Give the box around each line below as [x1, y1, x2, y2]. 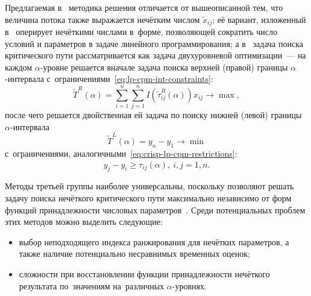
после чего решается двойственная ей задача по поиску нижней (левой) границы [5, 109, 302, 121]
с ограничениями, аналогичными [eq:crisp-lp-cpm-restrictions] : [5, 146, 237, 159]
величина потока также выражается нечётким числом [5, 13, 200, 25]
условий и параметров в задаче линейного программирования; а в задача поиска [5, 37, 303, 49]
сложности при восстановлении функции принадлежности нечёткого [19, 268, 270, 280]
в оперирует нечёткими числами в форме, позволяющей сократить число [5, 25, 277, 38]
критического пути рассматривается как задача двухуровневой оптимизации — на [5, 49, 306, 61]
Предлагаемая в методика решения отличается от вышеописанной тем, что [5, 1, 283, 13]
